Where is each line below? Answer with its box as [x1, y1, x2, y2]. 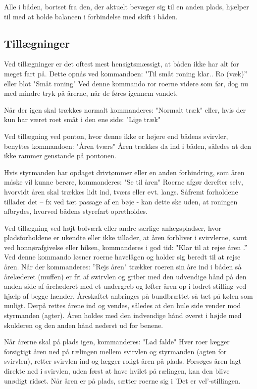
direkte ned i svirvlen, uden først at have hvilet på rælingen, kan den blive [4, 366, 230, 376]
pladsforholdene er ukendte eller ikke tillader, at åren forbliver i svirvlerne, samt [4, 232, 247, 243]
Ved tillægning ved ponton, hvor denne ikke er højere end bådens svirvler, [4, 130, 228, 141]
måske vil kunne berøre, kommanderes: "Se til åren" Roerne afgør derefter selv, [4, 177, 243, 187]
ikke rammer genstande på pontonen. [4, 150, 116, 161]
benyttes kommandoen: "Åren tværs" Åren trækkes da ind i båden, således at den [4, 140, 252, 151]
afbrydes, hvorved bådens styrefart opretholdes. [4, 206, 148, 216]
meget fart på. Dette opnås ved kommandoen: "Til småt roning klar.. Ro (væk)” [4, 68, 248, 78]
